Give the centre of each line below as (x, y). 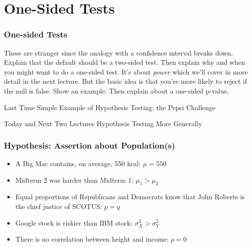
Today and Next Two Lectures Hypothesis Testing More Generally (103, 123)
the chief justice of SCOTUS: (59, 206)
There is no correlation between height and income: (92, 239)
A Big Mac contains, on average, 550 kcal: (78, 163)
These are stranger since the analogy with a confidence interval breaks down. (118, 52)
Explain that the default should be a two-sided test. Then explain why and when (125, 62)
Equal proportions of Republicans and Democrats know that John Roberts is (130, 197)
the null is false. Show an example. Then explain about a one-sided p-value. (117, 90)
